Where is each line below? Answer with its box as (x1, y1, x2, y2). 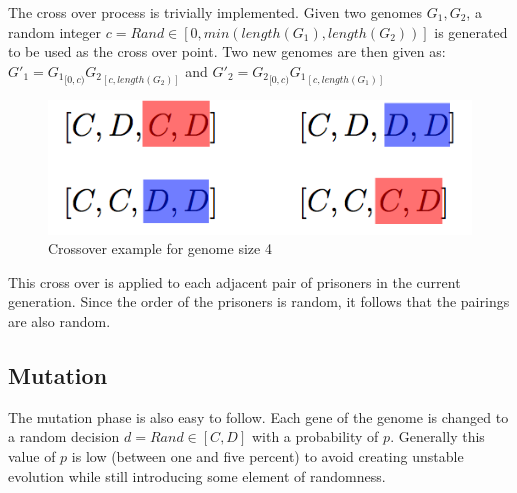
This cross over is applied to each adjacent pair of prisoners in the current (8, 271, 461, 292)
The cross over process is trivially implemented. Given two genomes (8, 2, 423, 22)
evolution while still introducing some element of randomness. (8, 465, 386, 486)
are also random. (8, 311, 111, 332)
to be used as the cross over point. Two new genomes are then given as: (8, 41, 446, 62)
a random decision (8, 426, 120, 447)
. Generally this (390, 426, 485, 447)
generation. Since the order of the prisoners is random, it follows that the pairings (8, 291, 510, 312)
